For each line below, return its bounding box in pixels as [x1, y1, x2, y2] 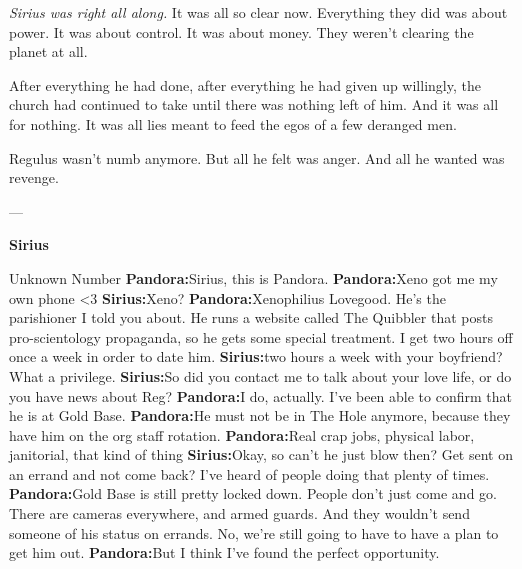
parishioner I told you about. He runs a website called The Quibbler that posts [9, 307, 493, 328]
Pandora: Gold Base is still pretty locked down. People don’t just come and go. [9, 483, 497, 504]
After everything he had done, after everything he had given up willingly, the [9, 74, 481, 95]
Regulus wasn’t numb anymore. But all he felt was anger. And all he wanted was [9, 147, 505, 168]
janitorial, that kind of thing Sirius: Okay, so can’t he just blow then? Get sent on [9, 444, 513, 465]
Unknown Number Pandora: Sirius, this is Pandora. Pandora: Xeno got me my [9, 267, 498, 288]
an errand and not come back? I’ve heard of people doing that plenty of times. [9, 463, 490, 484]
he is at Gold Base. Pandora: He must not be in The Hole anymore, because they [9, 405, 511, 426]
